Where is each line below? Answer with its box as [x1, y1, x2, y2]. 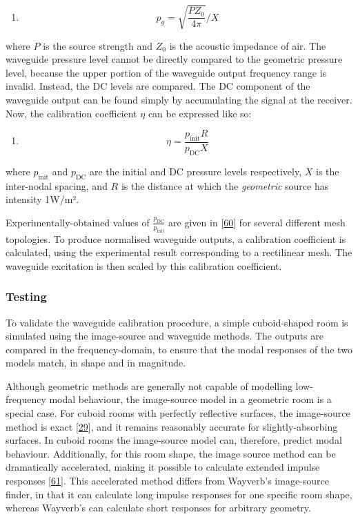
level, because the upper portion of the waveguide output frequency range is [6, 65, 327, 79]
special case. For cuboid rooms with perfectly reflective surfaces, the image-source [6, 406, 350, 420]
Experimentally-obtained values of [6, 215, 150, 229]
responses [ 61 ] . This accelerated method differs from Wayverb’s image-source [6, 473, 329, 488]
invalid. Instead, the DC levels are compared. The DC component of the [6, 79, 310, 93]
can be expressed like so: [148, 106, 252, 120]
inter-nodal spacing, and [6, 178, 108, 193]
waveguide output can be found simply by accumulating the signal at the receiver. [6, 92, 352, 106]
